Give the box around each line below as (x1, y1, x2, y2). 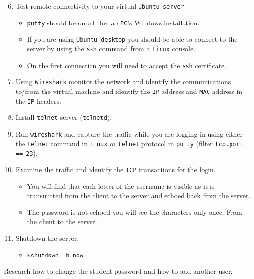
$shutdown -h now (27, 252, 84, 259)
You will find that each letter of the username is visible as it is (27, 181, 215, 191)
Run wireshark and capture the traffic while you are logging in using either (15, 128, 243, 139)
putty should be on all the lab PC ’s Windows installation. (27, 17, 200, 27)
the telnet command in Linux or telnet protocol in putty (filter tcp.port (15, 138, 243, 148)
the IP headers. (15, 95, 61, 106)
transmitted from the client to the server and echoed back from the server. (27, 190, 251, 201)
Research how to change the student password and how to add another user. (4, 266, 233, 276)
